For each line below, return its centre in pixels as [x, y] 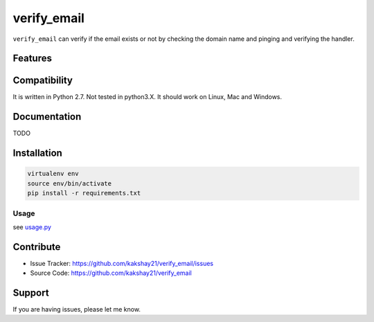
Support [31, 293]
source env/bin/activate [70, 183]
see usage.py [32, 227]
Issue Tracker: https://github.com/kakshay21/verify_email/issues [122, 263]
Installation [37, 153]
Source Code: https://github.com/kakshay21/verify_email [111, 273]
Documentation [47, 117]
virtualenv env [53, 174]
